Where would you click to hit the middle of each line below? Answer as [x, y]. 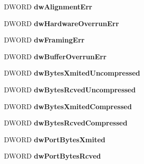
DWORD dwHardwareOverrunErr [62, 23]
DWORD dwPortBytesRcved [53, 156]
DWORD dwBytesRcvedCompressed [66, 123]
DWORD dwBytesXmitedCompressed [68, 106]
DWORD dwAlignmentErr [48, 6]
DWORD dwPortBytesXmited [55, 139]
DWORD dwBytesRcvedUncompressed [70, 89]
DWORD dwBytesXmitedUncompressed [72, 73]
